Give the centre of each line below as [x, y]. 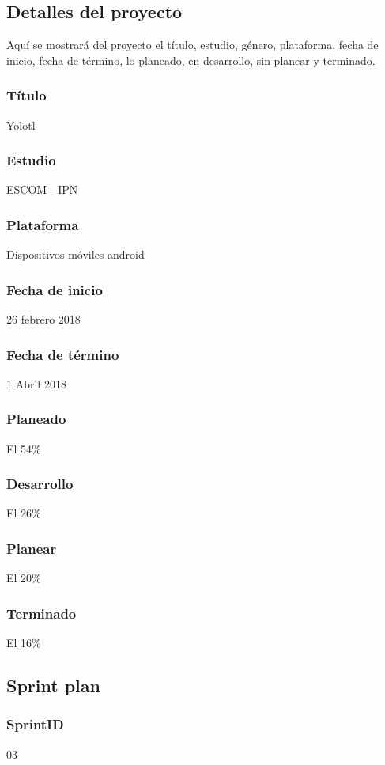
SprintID [35, 724]
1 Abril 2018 [36, 383]
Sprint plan [53, 685]
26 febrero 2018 [43, 319]
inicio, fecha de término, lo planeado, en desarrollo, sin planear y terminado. [191, 60]
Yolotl [21, 125]
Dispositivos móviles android [75, 254]
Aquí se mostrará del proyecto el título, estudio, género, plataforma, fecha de [192, 45]
